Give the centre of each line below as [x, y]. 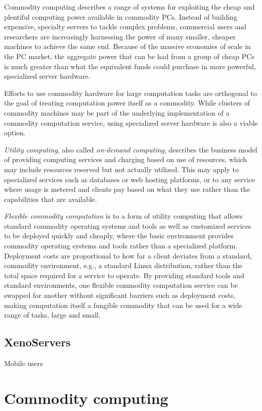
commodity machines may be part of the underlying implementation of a [117, 112]
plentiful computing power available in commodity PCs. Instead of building [121, 16]
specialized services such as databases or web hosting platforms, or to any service [130, 179]
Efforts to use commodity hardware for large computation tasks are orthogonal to [130, 93]
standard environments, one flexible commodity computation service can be [121, 285]
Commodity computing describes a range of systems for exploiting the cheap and [129, 7]
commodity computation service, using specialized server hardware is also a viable [131, 122]
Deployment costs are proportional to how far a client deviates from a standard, [128, 255]
